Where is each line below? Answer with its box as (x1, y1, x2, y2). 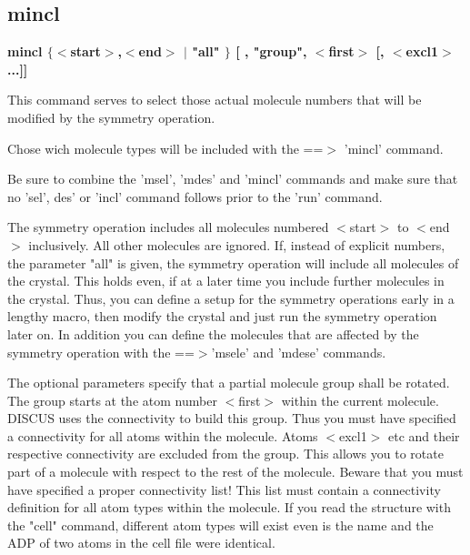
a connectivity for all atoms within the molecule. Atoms (7, 426, 318, 445)
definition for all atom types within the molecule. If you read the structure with (7, 498, 451, 517)
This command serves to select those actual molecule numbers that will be (7, 90, 422, 109)
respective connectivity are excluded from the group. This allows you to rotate (7, 444, 444, 463)
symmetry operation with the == (7, 342, 195, 361)
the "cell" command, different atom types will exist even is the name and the (7, 515, 434, 534)
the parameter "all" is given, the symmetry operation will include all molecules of (7, 253, 459, 272)
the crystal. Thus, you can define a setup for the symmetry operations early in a (7, 288, 455, 308)
